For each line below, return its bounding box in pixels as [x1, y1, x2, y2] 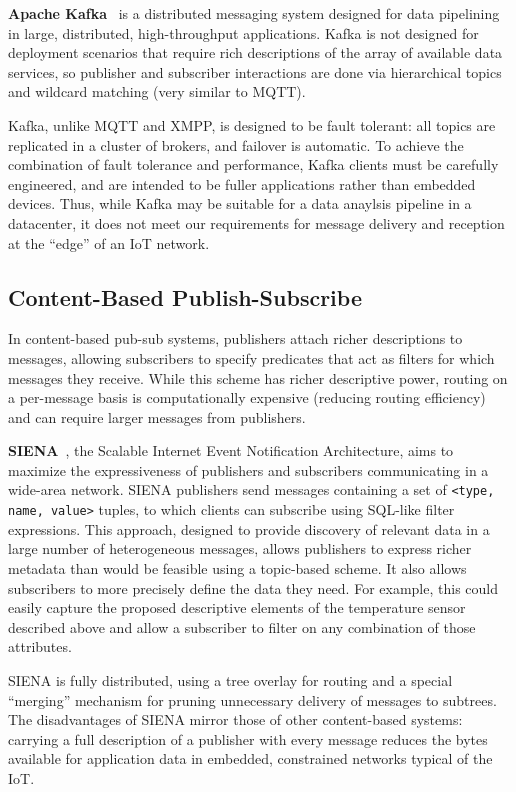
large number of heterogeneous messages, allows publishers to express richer [8, 538, 472, 559]
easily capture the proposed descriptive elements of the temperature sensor [8, 597, 466, 618]
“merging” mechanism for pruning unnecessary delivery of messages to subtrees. [8, 689, 497, 710]
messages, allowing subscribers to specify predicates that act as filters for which [8, 347, 495, 368]
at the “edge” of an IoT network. [8, 232, 210, 253]
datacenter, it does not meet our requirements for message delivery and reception [8, 212, 505, 233]
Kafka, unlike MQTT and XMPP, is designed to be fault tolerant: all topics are [8, 114, 496, 135]
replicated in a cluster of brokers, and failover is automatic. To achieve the [8, 134, 464, 155]
